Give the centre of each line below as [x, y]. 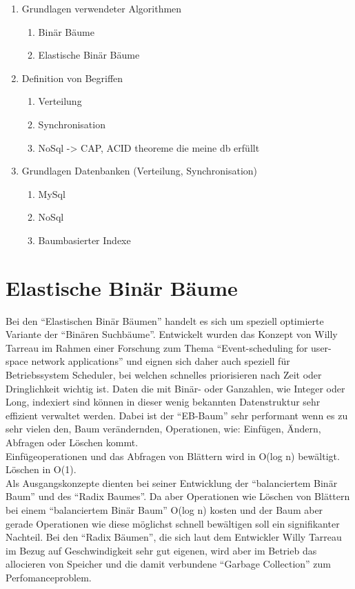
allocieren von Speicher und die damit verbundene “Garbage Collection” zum [168, 564]
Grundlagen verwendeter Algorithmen [102, 8]
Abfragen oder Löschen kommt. [72, 442]
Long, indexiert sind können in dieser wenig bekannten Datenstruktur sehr [163, 402]
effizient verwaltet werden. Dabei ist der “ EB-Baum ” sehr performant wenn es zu [177, 415]
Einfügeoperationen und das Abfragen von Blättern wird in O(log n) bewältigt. [173, 456]
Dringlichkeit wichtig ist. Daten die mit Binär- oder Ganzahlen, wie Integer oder [175, 388]
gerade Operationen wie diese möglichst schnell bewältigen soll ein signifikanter [173, 523]
